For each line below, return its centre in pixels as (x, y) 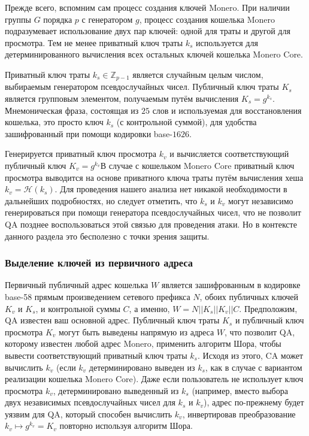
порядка (58, 19)
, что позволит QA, (260, 331)
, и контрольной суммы (78, 308)
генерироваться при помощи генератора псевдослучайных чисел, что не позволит (153, 212)
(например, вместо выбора (240, 390)
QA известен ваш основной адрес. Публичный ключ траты (112, 320)
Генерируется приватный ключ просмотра (81, 154)
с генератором (107, 19)
